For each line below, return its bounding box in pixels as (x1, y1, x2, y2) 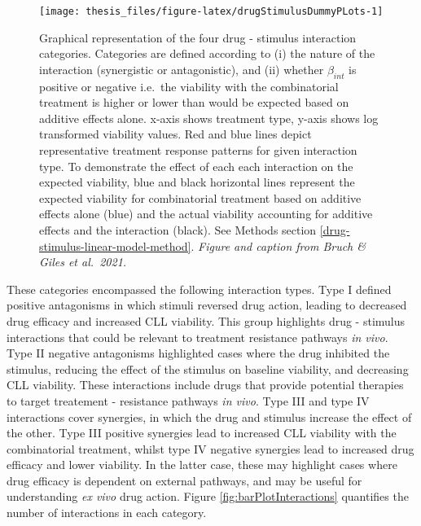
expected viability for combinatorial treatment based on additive (39, 189, 362, 206)
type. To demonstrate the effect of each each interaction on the (39, 157, 353, 174)
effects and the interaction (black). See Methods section (39, 221, 317, 238)
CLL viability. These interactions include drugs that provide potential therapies (7, 376, 404, 393)
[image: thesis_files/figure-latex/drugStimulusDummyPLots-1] (39, 6, 384, 17)
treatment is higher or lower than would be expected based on (39, 94, 349, 111)
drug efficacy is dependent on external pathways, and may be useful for (7, 471, 362, 489)
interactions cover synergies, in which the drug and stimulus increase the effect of (7, 408, 412, 425)
